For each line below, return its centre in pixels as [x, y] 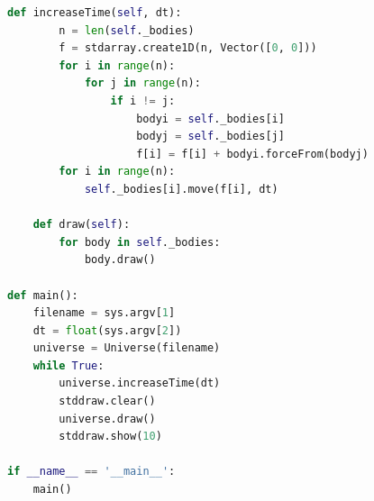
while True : [68, 365]
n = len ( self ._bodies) [127, 30]
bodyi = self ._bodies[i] [210, 118]
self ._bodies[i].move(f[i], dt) [181, 189]
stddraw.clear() [107, 401]
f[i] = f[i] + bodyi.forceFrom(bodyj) [252, 154]
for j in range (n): [142, 83]
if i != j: [143, 100]
